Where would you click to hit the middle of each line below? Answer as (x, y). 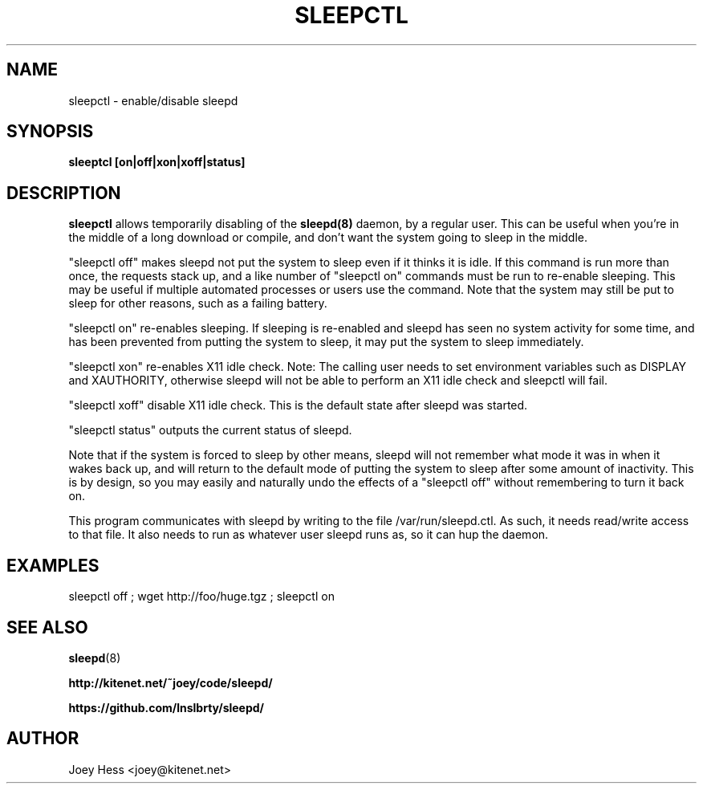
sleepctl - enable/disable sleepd (153, 100)
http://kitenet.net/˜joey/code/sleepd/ (171, 682)
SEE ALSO (47, 627)
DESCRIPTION (64, 193)
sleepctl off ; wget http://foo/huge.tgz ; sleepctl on (201, 597)
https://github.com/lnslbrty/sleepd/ (167, 707)
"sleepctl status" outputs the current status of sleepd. (210, 430)
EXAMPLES (53, 565)
